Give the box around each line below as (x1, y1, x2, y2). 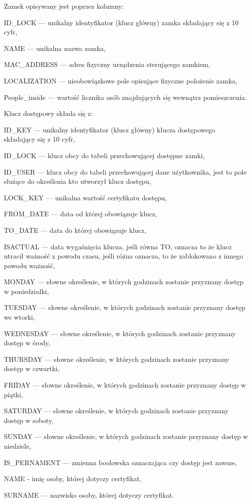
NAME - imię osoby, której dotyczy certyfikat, (4, 473, 142, 484)
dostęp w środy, (4, 338, 50, 348)
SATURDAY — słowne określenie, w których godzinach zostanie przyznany (4, 406, 229, 416)
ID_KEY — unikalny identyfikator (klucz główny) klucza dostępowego (4, 124, 215, 134)
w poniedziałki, (4, 286, 49, 296)
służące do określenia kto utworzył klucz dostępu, (4, 176, 151, 186)
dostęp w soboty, (4, 415, 54, 425)
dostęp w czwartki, (4, 363, 60, 373)
